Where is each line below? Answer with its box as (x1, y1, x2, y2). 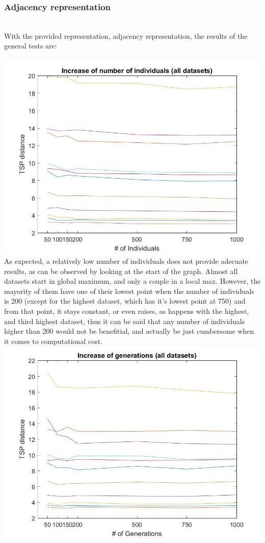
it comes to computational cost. (4, 335, 103, 346)
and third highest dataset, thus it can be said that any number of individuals (4, 315, 245, 326)
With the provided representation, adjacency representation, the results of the (4, 30, 248, 41)
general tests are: (4, 40, 57, 51)
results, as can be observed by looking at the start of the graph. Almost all (4, 265, 238, 276)
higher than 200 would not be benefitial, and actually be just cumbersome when (4, 326, 254, 336)
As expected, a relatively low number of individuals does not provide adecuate (4, 256, 249, 266)
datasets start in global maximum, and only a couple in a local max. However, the (4, 276, 261, 286)
